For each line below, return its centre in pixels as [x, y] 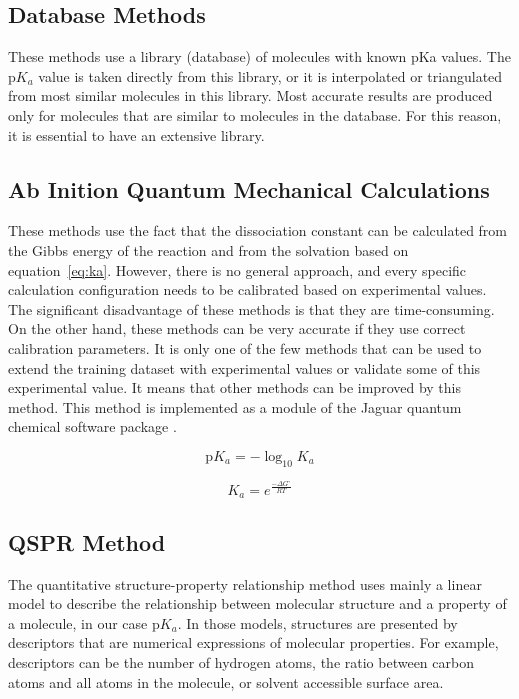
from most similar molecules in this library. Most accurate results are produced [250, 95]
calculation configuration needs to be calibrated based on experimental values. [247, 289]
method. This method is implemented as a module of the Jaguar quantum [235, 406]
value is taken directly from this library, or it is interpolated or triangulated [270, 75]
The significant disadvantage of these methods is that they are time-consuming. [251, 308]
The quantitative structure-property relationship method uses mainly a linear [245, 583]
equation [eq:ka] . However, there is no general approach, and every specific [237, 269]
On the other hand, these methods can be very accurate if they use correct [237, 328]
